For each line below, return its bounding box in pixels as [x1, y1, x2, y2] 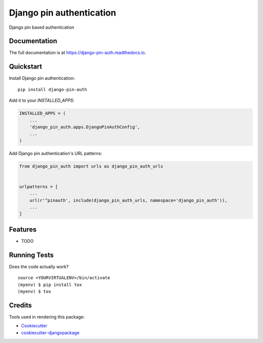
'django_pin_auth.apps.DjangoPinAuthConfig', [29, 124, 140, 130]
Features [9, 225, 37, 233]
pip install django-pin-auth [18, 87, 87, 92]
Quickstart [9, 62, 42, 71]
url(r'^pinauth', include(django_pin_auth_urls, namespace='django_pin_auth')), [29, 197, 227, 203]
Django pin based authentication [9, 24, 75, 30]
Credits [9, 301, 32, 309]
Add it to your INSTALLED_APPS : [9, 97, 75, 103]
